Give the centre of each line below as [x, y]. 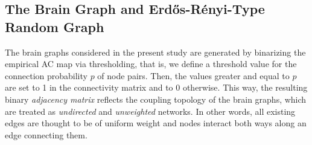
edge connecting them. [46, 134]
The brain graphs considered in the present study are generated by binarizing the [155, 52]
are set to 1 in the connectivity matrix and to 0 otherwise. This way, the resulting [156, 87]
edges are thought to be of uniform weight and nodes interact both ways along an [156, 123]
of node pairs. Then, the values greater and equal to [193, 75]
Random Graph [55, 26]
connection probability [46, 75]
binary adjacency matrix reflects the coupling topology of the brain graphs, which [156, 99]
